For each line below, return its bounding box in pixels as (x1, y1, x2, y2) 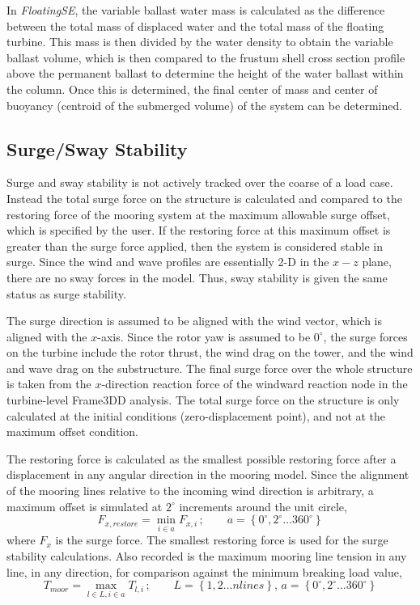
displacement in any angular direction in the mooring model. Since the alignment (6, 466, 409, 483)
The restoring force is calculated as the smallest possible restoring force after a (6, 450, 397, 467)
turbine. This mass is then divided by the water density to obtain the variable (6, 33, 393, 50)
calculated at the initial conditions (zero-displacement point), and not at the (6, 407, 386, 424)
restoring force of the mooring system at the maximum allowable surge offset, (6, 205, 390, 222)
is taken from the (6, 375, 91, 392)
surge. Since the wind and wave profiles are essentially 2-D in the (6, 253, 329, 270)
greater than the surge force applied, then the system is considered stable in (6, 237, 383, 254)
